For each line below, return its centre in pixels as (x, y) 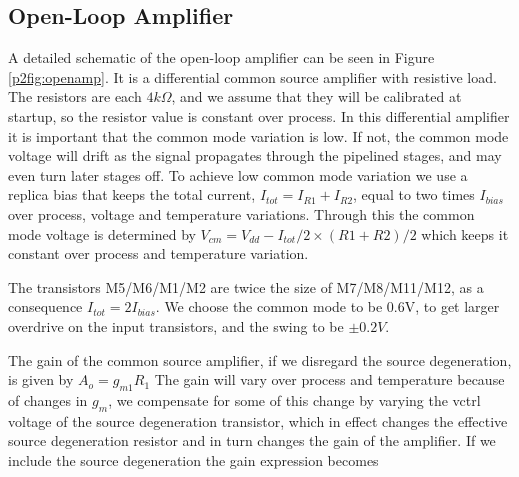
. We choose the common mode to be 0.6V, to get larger (327, 306)
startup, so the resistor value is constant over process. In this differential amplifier (259, 115)
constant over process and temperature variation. (158, 253)
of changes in (48, 399)
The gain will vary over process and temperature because (329, 379)
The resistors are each (75, 96)
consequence (45, 306)
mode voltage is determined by (102, 233)
